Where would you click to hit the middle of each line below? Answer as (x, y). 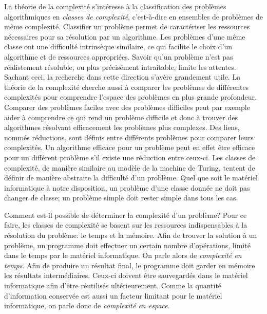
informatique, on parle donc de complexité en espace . (87, 306)
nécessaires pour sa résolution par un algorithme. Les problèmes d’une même (125, 36)
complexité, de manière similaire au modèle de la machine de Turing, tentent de (130, 167)
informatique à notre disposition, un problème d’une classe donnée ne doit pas (127, 187)
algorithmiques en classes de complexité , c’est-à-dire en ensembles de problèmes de (133, 16)
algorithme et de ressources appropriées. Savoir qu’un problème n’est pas (119, 56)
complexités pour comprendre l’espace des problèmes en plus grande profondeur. (130, 97)
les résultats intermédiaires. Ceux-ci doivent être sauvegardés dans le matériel (126, 275)
